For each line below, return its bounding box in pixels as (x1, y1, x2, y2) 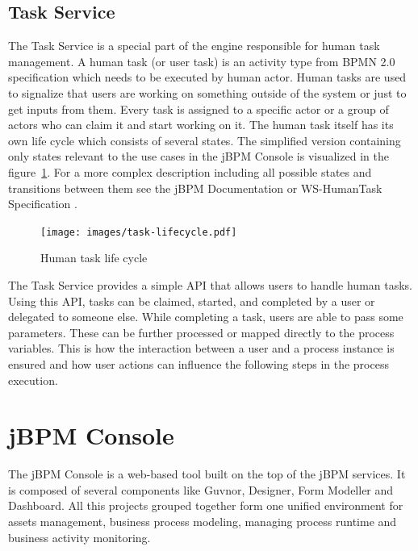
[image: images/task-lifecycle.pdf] (40, 226, 237, 238)
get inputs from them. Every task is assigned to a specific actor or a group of (8, 100, 389, 117)
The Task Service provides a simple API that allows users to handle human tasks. (8, 276, 413, 293)
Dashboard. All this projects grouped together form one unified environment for (8, 497, 403, 514)
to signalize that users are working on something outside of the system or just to (8, 84, 407, 101)
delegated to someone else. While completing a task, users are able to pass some (8, 308, 403, 325)
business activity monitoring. (8, 528, 151, 545)
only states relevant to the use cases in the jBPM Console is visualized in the (8, 148, 389, 165)
